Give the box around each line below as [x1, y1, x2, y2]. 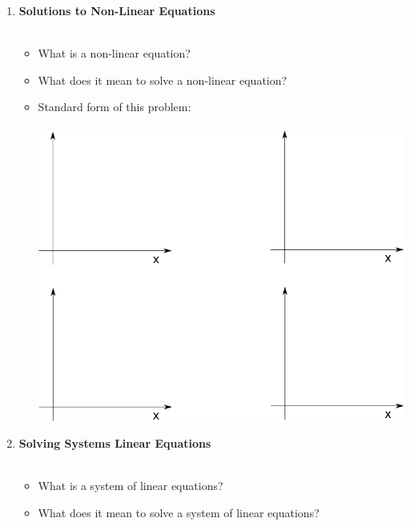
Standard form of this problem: [38, 98, 191, 115]
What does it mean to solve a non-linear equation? [38, 71, 287, 88]
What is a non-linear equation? [38, 45, 191, 62]
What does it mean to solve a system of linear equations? [38, 504, 320, 521]
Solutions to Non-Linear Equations [18, 2, 215, 18]
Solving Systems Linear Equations [18, 435, 211, 452]
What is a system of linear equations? [38, 477, 223, 494]
